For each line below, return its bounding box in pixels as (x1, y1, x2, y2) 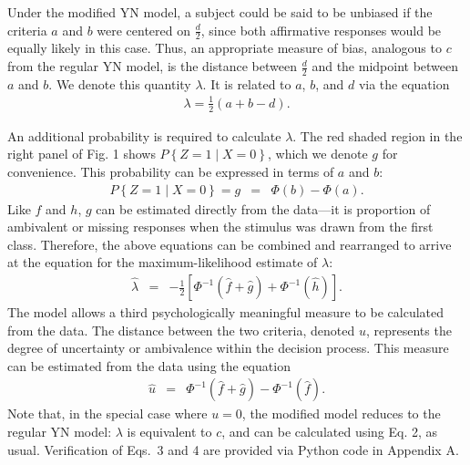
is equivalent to (127, 422, 212, 441)
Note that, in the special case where (7, 404, 208, 423)
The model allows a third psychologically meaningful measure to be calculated (7, 303, 444, 322)
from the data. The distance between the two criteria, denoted (7, 320, 355, 339)
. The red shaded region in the (292, 126, 463, 145)
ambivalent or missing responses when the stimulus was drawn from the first (7, 217, 434, 236)
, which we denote (267, 144, 368, 163)
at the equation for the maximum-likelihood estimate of (7, 253, 318, 272)
